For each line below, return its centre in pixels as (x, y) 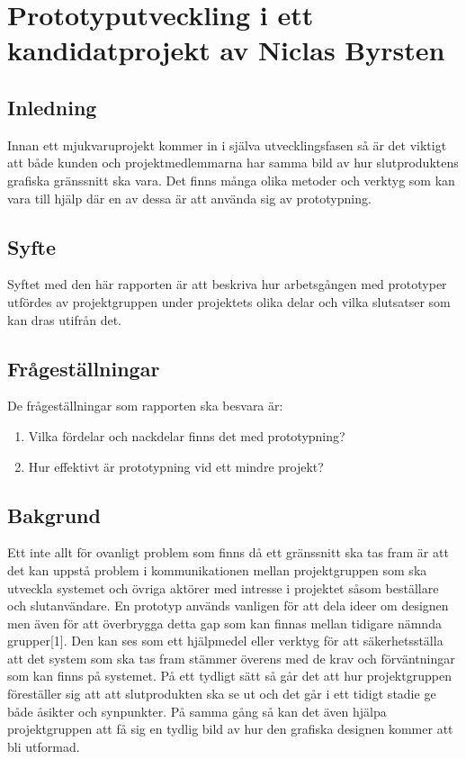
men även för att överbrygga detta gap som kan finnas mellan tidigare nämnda (224, 623)
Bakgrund (54, 515)
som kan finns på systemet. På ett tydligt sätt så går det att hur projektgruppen (229, 676)
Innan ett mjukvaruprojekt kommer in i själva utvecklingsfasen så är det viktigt (227, 145)
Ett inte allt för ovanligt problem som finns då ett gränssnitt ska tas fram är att (228, 552)
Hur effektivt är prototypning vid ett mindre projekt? (176, 466)
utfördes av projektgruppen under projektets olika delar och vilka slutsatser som (229, 301)
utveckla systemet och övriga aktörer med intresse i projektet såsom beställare (223, 587)
